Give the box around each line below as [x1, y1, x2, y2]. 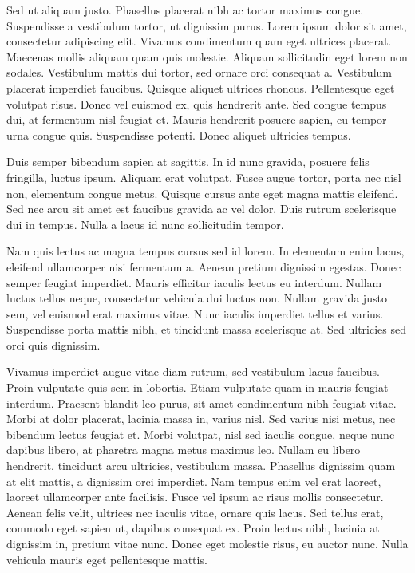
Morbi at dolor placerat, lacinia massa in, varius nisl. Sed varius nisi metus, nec [6, 410, 396, 427]
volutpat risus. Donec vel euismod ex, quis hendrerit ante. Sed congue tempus [6, 95, 387, 112]
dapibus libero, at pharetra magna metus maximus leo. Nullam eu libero [6, 441, 361, 458]
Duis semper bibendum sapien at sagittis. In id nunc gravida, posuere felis [6, 153, 370, 170]
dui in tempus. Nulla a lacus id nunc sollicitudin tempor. [6, 215, 284, 232]
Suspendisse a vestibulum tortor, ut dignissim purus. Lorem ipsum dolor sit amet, [6, 17, 407, 34]
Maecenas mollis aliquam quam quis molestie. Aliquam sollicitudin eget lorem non [6, 48, 408, 65]
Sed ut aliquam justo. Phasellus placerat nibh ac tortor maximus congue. [6, 2, 364, 18]
